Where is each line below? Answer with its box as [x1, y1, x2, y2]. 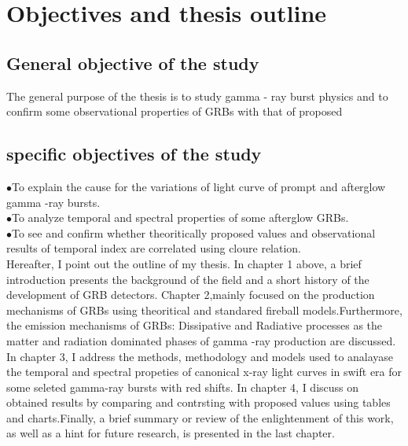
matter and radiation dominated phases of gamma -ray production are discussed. [6, 332, 396, 348]
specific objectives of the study [6, 142, 262, 166]
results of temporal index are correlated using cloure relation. [6, 240, 302, 256]
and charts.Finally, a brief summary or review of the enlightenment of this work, [6, 409, 394, 426]
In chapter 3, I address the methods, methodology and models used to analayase [6, 348, 394, 364]
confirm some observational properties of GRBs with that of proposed [6, 103, 343, 120]
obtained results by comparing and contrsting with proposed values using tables [6, 394, 391, 411]
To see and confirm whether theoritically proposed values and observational [12, 224, 376, 241]
